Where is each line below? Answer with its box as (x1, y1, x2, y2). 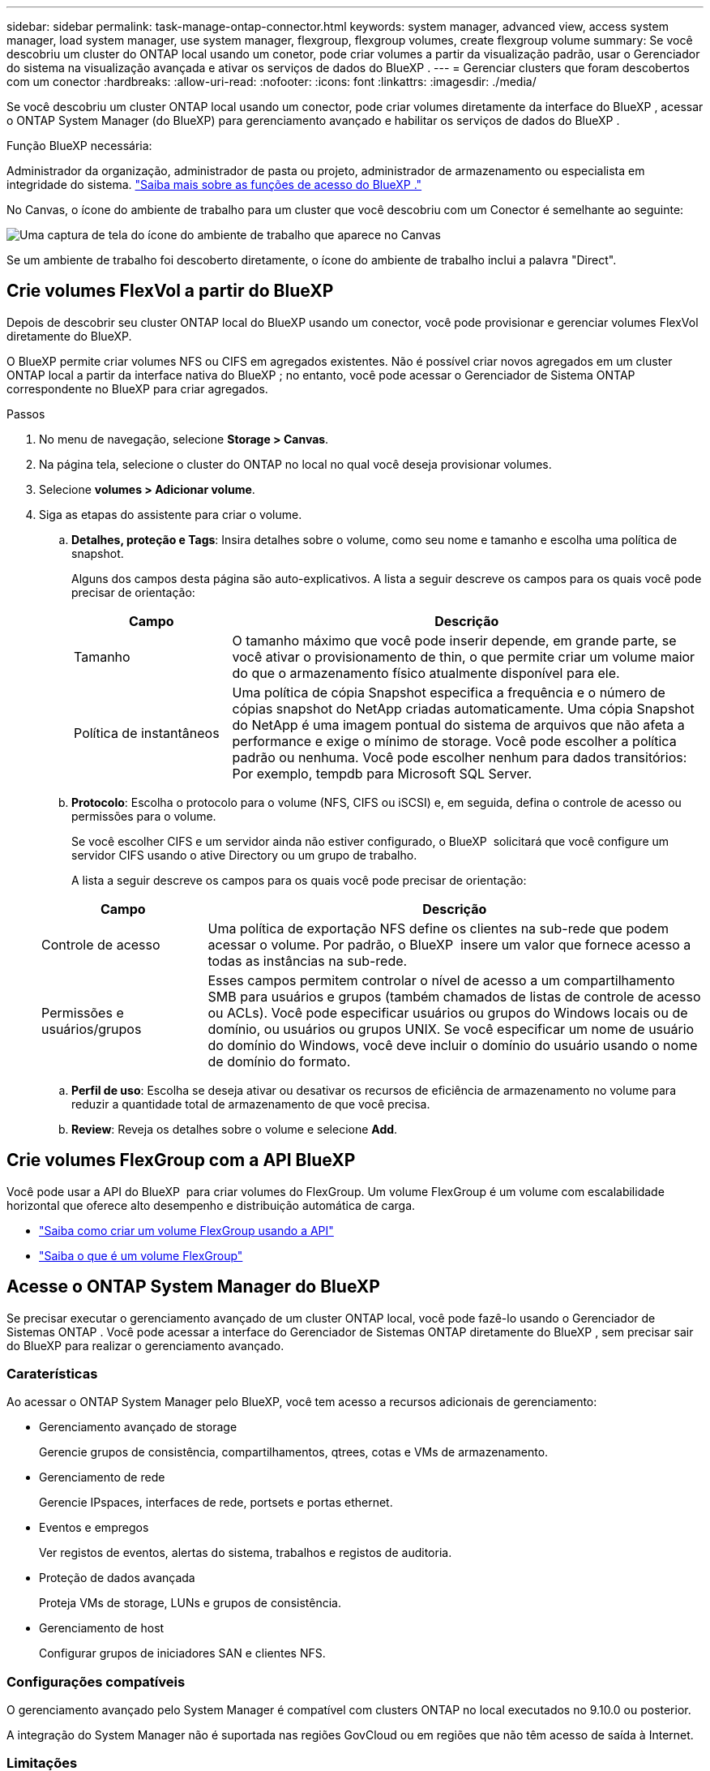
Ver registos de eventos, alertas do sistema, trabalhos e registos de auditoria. (39, 1546, 452, 1560)
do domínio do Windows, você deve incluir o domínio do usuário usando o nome (207, 1036, 698, 1053)
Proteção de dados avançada (39, 1571, 195, 1585)
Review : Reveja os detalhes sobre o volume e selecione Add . (71, 1121, 398, 1136)
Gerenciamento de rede (39, 1470, 165, 1485)
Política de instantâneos (74, 724, 220, 741)
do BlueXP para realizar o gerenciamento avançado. (6, 1338, 284, 1353)
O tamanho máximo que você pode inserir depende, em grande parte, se (232, 632, 677, 649)
